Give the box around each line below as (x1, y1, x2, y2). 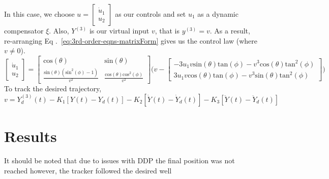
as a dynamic (197, 9, 238, 19)
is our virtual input (89, 25, 149, 35)
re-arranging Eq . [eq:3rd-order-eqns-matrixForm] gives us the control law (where (4, 35, 258, 46)
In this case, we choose (4, 9, 75, 19)
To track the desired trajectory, (4, 83, 102, 94)
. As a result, (210, 25, 250, 35)
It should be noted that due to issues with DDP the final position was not (4, 155, 235, 166)
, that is (155, 25, 180, 35)
